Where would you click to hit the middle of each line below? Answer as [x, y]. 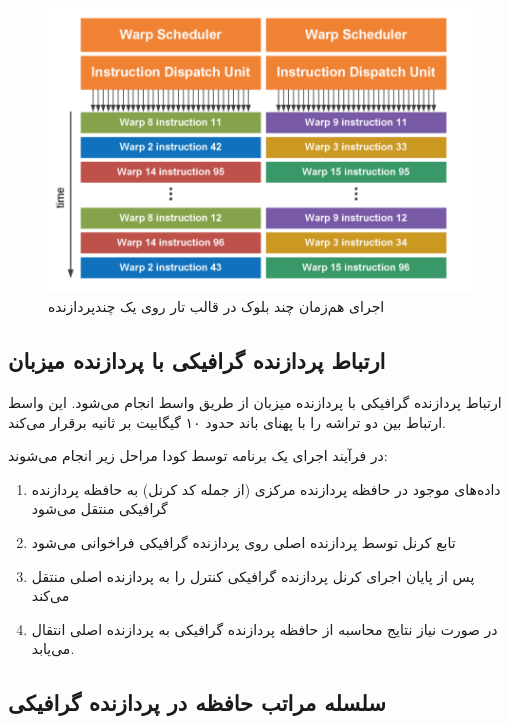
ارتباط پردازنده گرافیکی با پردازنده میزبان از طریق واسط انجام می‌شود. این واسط [255, 401]
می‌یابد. [53, 648]
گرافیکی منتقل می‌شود [99, 508]
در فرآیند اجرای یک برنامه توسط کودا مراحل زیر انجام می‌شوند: [198, 455]
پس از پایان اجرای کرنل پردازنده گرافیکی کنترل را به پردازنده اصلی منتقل [253, 575]
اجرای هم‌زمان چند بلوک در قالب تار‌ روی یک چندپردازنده [216, 306]
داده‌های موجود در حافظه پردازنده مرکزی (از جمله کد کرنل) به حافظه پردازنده [266, 488]
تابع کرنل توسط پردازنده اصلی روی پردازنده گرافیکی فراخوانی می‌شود [243, 541]
